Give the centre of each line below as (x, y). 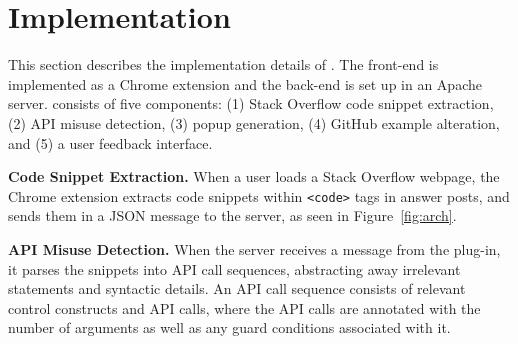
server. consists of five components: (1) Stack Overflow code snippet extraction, (251, 103)
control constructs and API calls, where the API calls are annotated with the (244, 307)
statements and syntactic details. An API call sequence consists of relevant (237, 288)
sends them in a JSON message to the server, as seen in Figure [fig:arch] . (232, 215)
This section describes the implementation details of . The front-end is (223, 64)
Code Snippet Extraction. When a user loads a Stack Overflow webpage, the (254, 176)
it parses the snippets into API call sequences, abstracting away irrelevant (234, 268)
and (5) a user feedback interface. (110, 142)
